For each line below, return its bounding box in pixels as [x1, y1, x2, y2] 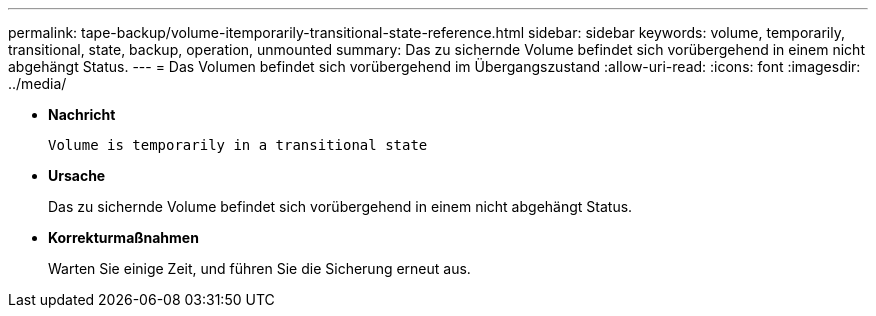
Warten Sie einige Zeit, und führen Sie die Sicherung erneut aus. [48, 260, 471, 277]
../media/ [8, 75, 67, 92]
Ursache [48, 167, 106, 184]
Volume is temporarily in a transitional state [48, 137, 428, 153]
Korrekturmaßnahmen [48, 229, 199, 246]
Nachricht [48, 106, 116, 123]
